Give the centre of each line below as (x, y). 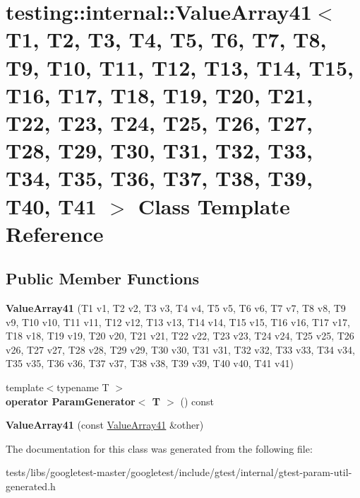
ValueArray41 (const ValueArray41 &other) (105, 425)
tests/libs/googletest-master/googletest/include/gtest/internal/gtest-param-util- (179, 472)
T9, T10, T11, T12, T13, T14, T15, (180, 67)
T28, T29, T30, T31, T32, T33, (159, 150)
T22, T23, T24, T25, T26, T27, (159, 122)
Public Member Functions (102, 278)
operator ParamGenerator (71, 401)
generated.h (31, 486)
